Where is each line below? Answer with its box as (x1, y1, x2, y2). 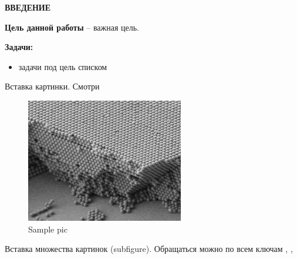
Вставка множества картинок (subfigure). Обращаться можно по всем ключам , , (5, 243, 293, 255)
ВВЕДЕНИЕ (5, 1, 51, 13)
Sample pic (28, 223, 67, 235)
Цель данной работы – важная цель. (5, 21, 140, 33)
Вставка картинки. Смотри (5, 80, 100, 92)
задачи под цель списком (18, 60, 107, 72)
